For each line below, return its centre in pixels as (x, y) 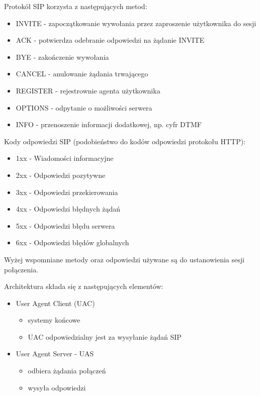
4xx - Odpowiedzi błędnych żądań (68, 209)
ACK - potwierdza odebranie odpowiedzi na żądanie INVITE (110, 40)
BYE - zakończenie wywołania (62, 57)
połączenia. (21, 269)
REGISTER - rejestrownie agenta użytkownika (88, 90)
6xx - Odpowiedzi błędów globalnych (72, 242)
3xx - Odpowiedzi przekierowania (67, 192)
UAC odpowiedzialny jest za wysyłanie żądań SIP (105, 336)
